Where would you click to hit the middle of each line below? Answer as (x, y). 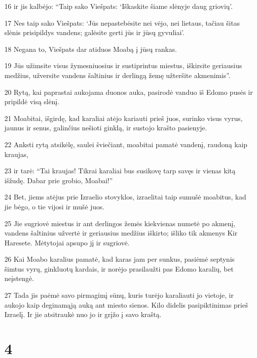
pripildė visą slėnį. (32, 101)
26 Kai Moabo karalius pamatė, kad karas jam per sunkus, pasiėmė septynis (120, 259)
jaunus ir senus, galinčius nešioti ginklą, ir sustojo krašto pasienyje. (106, 128)
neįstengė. (19, 278)
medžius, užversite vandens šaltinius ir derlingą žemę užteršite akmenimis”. (117, 75)
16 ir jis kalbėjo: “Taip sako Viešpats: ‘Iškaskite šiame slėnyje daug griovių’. (119, 6)
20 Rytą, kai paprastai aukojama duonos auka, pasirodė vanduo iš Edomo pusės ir (129, 92)
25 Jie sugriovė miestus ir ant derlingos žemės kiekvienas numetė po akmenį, (120, 223)
